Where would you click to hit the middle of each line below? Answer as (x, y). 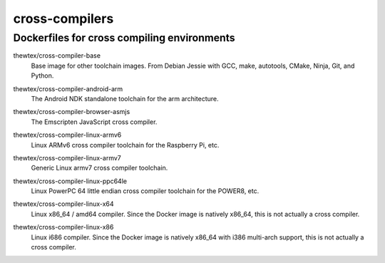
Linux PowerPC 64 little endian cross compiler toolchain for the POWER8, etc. (145, 191)
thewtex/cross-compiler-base (57, 56)
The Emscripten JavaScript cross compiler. (94, 122)
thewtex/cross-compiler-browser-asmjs (72, 112)
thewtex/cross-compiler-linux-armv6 (67, 135)
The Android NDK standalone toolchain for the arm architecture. (125, 98)
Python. (42, 76)
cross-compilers (63, 19)
